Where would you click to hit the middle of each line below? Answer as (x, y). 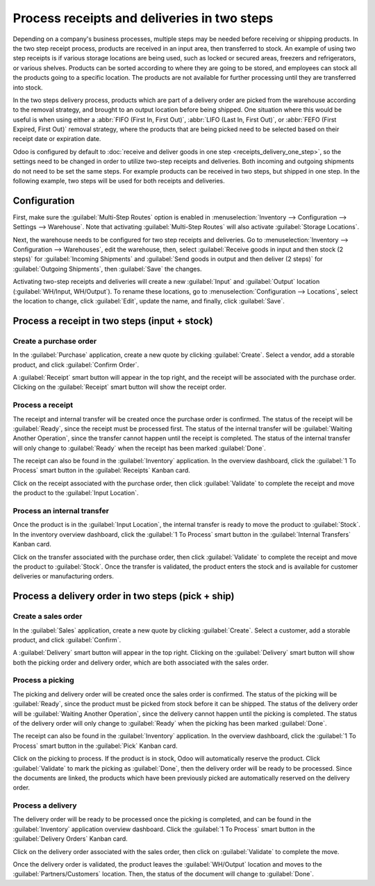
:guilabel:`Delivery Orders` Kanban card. (70, 839)
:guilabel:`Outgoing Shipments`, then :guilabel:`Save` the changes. (107, 269)
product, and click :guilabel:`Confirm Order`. (76, 365)
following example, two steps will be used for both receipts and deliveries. (119, 181)
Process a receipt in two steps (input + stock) (113, 320)
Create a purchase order (55, 341)
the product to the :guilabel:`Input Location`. (76, 493)
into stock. (28, 87)
